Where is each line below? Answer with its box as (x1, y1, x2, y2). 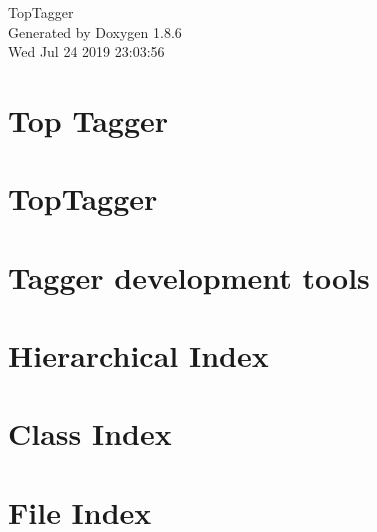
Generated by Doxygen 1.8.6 (8, 21, 182, 42)
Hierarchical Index (8, 335, 269, 376)
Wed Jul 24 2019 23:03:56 (8, 41, 165, 62)
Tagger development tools (8, 256, 370, 297)
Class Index (8, 413, 172, 454)
